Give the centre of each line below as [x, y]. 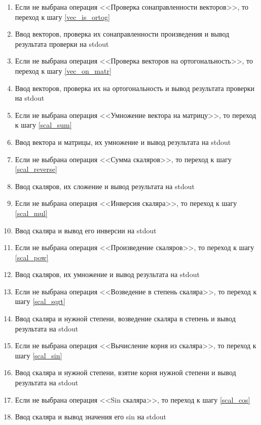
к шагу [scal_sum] [43, 125]
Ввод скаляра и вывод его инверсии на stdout [86, 230]
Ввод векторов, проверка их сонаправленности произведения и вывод [122, 34]
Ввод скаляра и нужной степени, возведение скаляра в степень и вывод [125, 318]
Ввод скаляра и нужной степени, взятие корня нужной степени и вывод [125, 372]
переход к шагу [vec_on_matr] [63, 70]
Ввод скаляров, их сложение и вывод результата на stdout [105, 186]
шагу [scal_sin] [39, 355]
